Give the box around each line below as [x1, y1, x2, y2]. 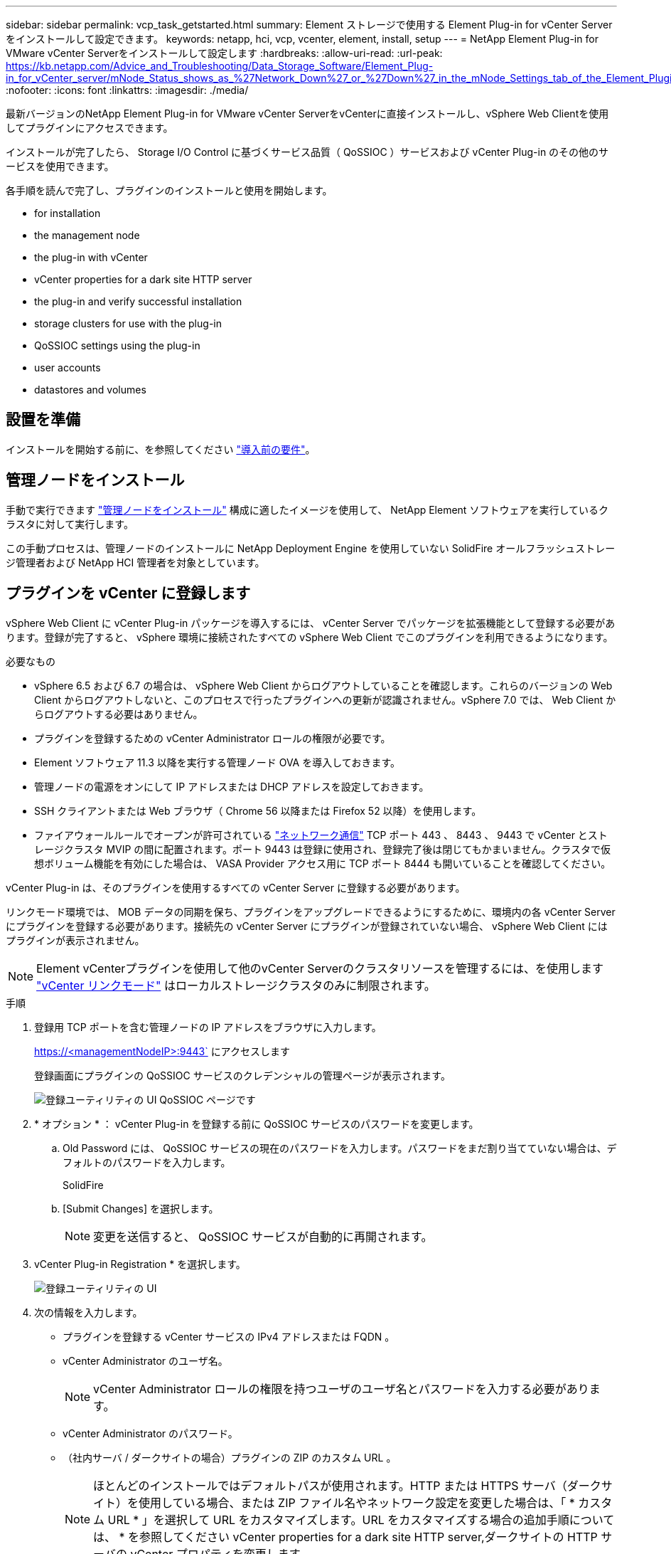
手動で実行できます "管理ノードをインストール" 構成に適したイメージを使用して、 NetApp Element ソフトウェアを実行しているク [6, 503, 608, 516]
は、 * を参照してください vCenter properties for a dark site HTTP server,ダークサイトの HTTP [93, 1529, 598, 1544]
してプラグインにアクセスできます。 [6, 122, 173, 134]
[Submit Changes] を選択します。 [63, 1202, 219, 1215]
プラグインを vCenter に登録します [6, 584, 251, 603]
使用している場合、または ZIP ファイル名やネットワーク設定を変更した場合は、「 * [139, 1495, 575, 1510]
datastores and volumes [34, 384, 146, 396]
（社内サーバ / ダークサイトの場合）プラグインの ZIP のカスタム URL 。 [63, 1451, 397, 1464]
